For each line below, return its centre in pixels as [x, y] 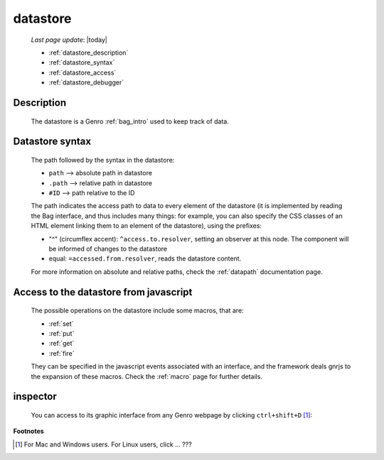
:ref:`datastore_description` [89, 53]
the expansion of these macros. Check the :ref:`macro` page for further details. [147, 376]
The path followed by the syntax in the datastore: [103, 160]
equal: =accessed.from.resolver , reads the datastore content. [145, 258]
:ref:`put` [62, 334]
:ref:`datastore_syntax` [82, 62]
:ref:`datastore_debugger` [86, 82]
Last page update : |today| [69, 40]
